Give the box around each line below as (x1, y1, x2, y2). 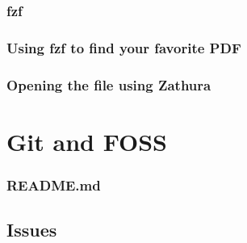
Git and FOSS (6, 124, 167, 157)
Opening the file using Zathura (6, 74, 211, 94)
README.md (6, 174, 101, 195)
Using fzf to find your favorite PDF (6, 37, 241, 57)
